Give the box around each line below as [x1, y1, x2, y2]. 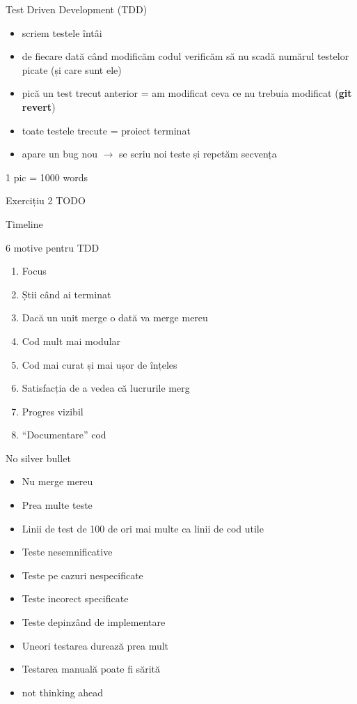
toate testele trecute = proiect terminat [22, 123, 191, 137]
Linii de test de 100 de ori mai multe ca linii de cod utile [22, 521, 264, 535]
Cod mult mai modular [22, 333, 121, 348]
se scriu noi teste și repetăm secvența [119, 146, 277, 161]
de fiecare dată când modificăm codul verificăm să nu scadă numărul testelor [22, 49, 349, 63]
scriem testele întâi [22, 25, 102, 40]
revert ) [22, 99, 56, 114]
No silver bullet [6, 450, 71, 465]
